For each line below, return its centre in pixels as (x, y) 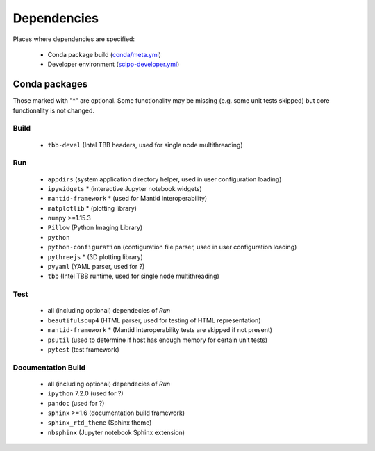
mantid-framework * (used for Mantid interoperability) (127, 199)
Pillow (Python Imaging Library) (95, 228)
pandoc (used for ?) (76, 403)
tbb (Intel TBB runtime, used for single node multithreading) (134, 276)
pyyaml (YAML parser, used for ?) (96, 267)
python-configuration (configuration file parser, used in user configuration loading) (172, 247)
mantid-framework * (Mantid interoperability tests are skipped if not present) (160, 330)
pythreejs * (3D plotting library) (95, 256)
